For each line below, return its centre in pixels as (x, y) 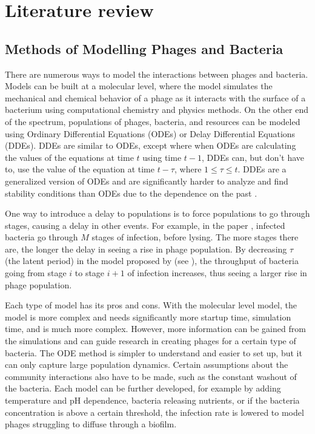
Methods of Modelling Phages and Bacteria (144, 48)
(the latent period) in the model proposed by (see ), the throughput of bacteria (152, 261)
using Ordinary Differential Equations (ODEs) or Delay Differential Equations (150, 133)
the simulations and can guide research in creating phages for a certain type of (151, 341)
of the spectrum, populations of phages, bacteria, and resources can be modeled (153, 121)
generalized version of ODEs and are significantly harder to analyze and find (147, 181)
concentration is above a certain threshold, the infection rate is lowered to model (154, 412)
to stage (90, 273)
